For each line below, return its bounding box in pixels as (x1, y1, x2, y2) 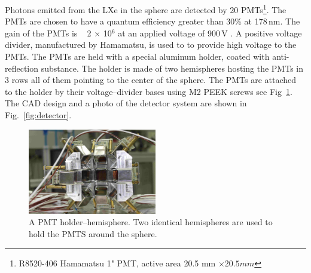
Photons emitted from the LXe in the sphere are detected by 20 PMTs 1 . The (5, 2, 286, 16)
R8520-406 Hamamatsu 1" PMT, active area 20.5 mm (19, 256, 216, 269)
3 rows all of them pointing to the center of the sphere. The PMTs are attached (5, 73, 297, 86)
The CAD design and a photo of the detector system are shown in (5, 97, 247, 109)
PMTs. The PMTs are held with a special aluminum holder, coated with (5, 50, 270, 63)
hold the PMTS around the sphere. (29, 227, 157, 240)
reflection (5, 62, 39, 74)
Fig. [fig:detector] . (5, 109, 72, 121)
